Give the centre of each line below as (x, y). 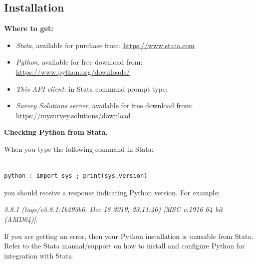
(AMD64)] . (21, 219)
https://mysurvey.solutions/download (73, 115)
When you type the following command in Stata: (79, 149)
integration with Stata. (39, 255)
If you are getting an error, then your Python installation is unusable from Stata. (129, 236)
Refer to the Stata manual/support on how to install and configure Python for (124, 246)
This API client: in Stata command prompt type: (92, 88)
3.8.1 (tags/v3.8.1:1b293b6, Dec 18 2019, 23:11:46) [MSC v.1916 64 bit (113, 209)
